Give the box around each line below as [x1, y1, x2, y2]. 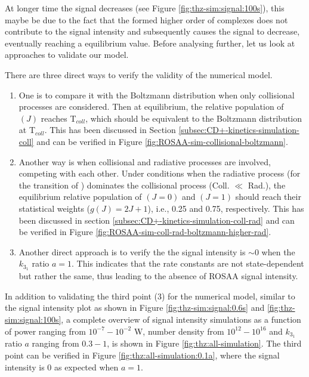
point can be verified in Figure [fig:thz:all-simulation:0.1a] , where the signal [5, 348, 280, 361]
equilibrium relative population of [18, 190, 142, 203]
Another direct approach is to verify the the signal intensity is [18, 245, 246, 258]
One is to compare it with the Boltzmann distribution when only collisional [18, 88, 295, 101]
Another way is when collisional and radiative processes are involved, [18, 155, 271, 168]
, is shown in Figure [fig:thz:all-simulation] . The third [107, 337, 302, 350]
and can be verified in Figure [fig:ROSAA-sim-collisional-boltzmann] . [36, 135, 288, 147]
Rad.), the [248, 178, 286, 191]
